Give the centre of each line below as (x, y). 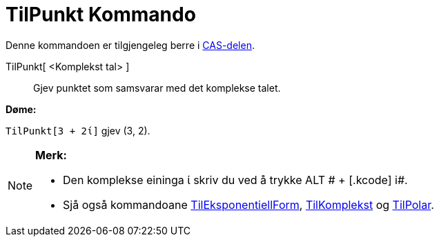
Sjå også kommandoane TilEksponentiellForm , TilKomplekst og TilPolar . (248, 204)
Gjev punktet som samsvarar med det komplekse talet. (157, 88)
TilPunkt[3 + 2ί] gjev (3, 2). (78, 130)
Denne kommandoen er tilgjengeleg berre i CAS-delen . (130, 45)
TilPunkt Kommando (101, 14)
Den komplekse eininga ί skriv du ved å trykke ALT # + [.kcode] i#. (235, 180)
